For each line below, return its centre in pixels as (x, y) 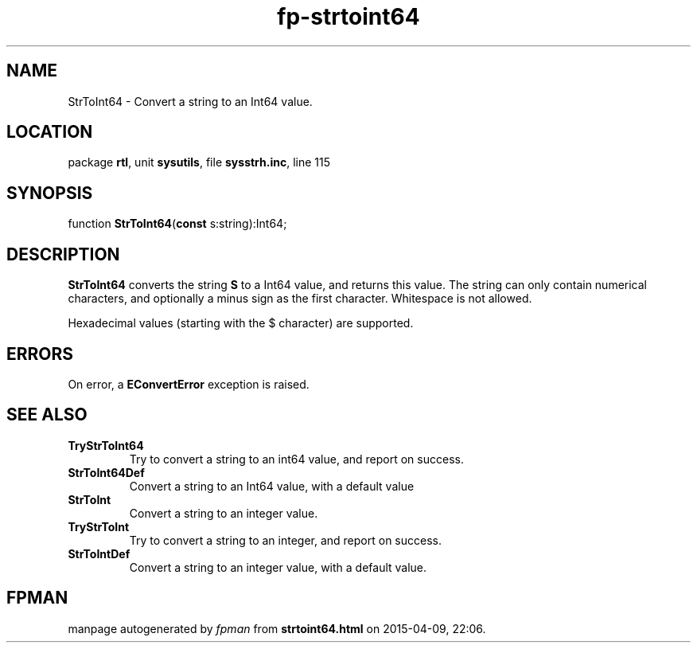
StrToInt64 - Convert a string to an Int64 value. (190, 101)
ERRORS (40, 354)
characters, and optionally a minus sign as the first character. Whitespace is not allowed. (300, 299)
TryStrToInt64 (106, 445)
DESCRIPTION (63, 254)
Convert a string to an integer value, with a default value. (278, 567)
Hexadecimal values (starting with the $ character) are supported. (241, 323)
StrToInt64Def (106, 472)
